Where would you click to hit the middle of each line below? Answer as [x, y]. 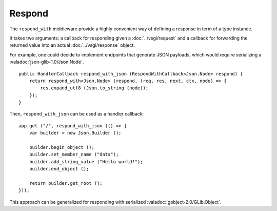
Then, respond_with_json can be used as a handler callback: [76, 114]
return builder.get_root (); [66, 183]
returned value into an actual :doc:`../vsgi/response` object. [72, 45]
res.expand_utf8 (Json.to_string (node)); [94, 88]
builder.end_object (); [59, 169]
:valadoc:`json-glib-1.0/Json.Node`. [47, 62]
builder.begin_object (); [62, 147]
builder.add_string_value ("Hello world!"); [86, 161]
